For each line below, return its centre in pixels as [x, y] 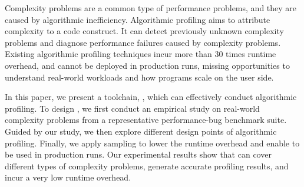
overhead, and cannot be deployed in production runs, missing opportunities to [147, 65]
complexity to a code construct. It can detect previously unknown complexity [144, 31]
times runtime [251, 54]
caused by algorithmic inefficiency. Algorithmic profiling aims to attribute [138, 19]
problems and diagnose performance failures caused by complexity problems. [143, 42]
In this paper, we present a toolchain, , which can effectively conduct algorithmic [151, 97]
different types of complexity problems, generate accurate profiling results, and [147, 166]
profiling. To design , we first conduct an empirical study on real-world [132, 108]
